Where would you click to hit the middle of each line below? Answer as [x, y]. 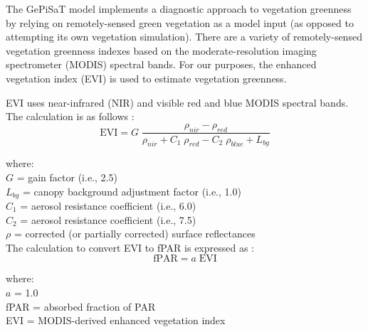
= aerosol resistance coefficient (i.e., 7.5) [108, 219]
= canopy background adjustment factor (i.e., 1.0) [132, 191]
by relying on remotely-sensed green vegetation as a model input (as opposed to [180, 22]
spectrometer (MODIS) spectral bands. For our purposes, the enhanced [161, 64]
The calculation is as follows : [70, 116]
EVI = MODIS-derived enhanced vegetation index [116, 320]
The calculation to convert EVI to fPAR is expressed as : [130, 247]
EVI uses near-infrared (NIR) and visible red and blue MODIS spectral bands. [177, 102]
